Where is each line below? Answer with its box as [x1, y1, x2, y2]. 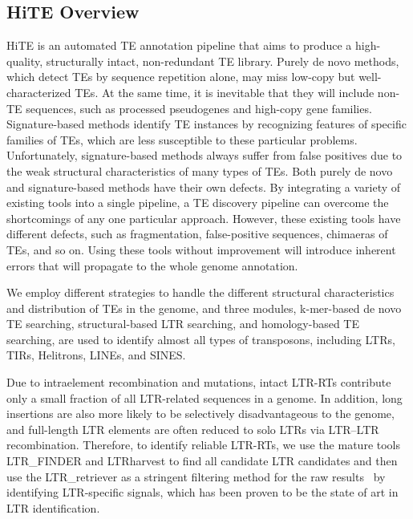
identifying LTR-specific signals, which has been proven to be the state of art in [6, 484, 399, 501]
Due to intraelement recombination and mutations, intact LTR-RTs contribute [6, 374, 391, 391]
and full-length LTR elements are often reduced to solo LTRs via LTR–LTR [6, 420, 379, 437]
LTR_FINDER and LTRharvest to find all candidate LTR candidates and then [6, 452, 398, 469]
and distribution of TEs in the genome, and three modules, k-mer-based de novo [6, 299, 402, 316]
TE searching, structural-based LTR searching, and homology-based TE [6, 315, 359, 332]
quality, [6, 52, 43, 69]
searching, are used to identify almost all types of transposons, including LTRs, [6, 330, 395, 347]
